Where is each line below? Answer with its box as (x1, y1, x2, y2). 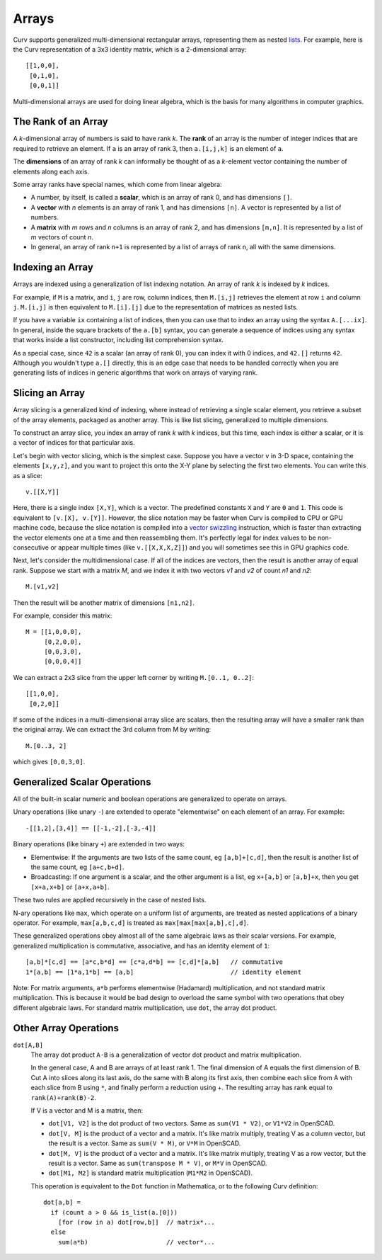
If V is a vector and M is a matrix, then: (30, 1106, 143, 1115)
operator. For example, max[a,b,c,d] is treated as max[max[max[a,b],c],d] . (13, 919, 249, 927)
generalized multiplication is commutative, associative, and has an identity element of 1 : (13, 941, 270, 950)
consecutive (13, 543, 50, 552)
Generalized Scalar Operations (13, 776, 151, 788)
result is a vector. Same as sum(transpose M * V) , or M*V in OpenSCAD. (48, 1159, 267, 1167)
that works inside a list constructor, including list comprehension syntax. (13, 336, 224, 344)
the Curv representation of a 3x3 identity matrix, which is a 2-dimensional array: (13, 45, 247, 53)
